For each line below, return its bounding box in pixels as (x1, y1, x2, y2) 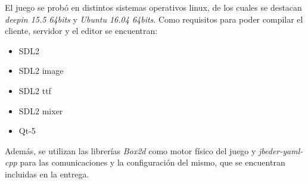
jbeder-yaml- (259, 144, 303, 157)
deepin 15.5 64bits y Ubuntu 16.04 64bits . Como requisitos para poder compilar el (5, 13, 303, 25)
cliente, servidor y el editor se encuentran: (5, 24, 158, 37)
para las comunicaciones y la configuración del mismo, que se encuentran (20, 156, 285, 169)
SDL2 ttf (18, 84, 51, 96)
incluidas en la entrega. (5, 167, 89, 180)
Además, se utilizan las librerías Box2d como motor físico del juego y (5, 144, 256, 157)
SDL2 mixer (18, 104, 63, 117)
